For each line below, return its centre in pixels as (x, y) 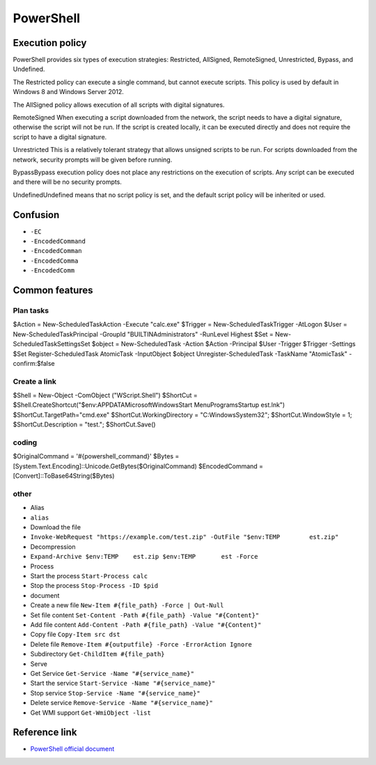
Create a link (35, 381)
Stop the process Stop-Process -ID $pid (94, 586)
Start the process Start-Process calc (89, 576)
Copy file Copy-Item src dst (76, 635)
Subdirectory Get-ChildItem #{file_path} (97, 654)
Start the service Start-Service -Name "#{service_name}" (123, 683)
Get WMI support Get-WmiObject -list (91, 712)
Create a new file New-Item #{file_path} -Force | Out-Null (127, 605)
